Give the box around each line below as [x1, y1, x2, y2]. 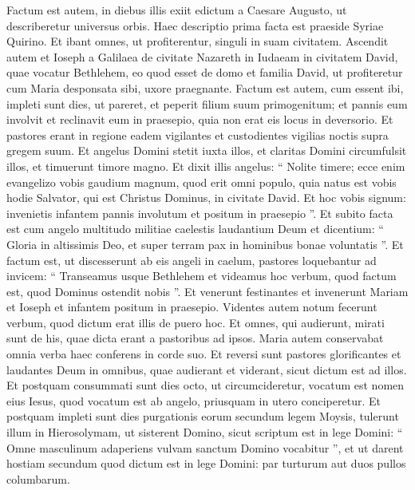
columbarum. [6, 470, 70, 487]
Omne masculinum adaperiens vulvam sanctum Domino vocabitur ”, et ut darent [6, 439, 404, 456]
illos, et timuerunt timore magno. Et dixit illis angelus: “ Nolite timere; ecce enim [6, 157, 405, 174]
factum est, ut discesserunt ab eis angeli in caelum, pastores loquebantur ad [6, 251, 377, 268]
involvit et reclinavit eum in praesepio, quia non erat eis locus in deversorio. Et [6, 111, 393, 128]
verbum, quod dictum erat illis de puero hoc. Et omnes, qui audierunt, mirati [6, 314, 385, 330]
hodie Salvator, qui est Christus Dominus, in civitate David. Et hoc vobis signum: [6, 189, 406, 206]
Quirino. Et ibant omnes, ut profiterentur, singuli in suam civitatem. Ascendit [6, 33, 389, 49]
